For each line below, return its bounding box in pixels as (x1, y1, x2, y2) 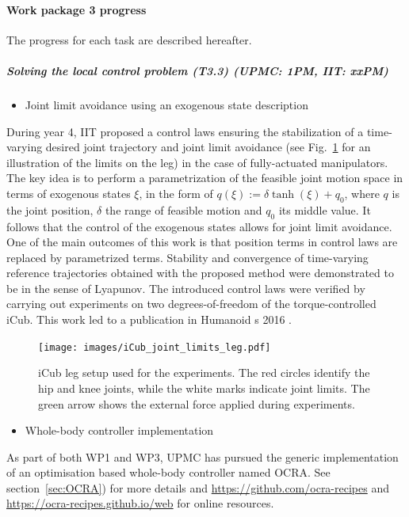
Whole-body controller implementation (25, 422, 214, 439)
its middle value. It (278, 201, 371, 218)
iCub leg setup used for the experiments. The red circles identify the (38, 364, 370, 381)
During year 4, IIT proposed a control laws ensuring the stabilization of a (6, 123, 364, 139)
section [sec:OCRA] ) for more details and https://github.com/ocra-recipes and (6, 479, 389, 496)
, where (344, 184, 380, 201)
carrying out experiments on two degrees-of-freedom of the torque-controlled (6, 295, 377, 312)
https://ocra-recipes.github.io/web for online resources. (6, 495, 274, 511)
